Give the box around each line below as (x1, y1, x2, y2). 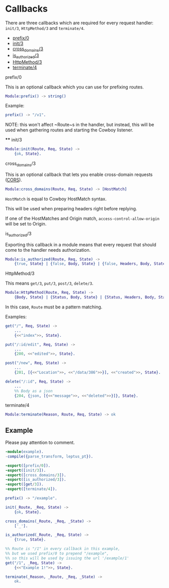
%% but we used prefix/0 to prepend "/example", (5, 551, 109, 556)
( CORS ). (5, 176, 23, 183)
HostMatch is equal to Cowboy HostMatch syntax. (5, 196, 107, 202)
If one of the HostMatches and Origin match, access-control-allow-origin (5, 215, 160, 221)
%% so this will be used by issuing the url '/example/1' (5, 556, 129, 561)
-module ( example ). (5, 449, 44, 455)
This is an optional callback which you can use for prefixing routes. (5, 84, 144, 90)
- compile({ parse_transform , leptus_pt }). (5, 454, 94, 459)
